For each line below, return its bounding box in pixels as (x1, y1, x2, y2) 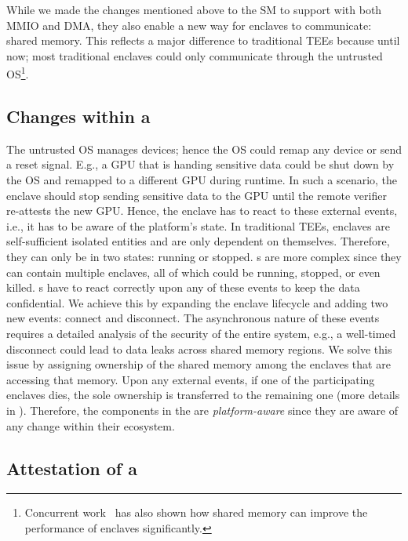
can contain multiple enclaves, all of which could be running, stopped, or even (6, 263, 381, 280)
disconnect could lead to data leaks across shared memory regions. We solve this (6, 340, 392, 357)
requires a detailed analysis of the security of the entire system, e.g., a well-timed (6, 325, 396, 341)
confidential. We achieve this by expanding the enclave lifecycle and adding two (6, 294, 388, 310)
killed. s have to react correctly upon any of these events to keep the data (6, 279, 360, 296)
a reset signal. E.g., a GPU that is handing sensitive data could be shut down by (6, 156, 395, 172)
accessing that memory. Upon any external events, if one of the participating (6, 371, 375, 387)
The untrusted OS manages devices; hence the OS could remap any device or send (6, 140, 402, 157)
